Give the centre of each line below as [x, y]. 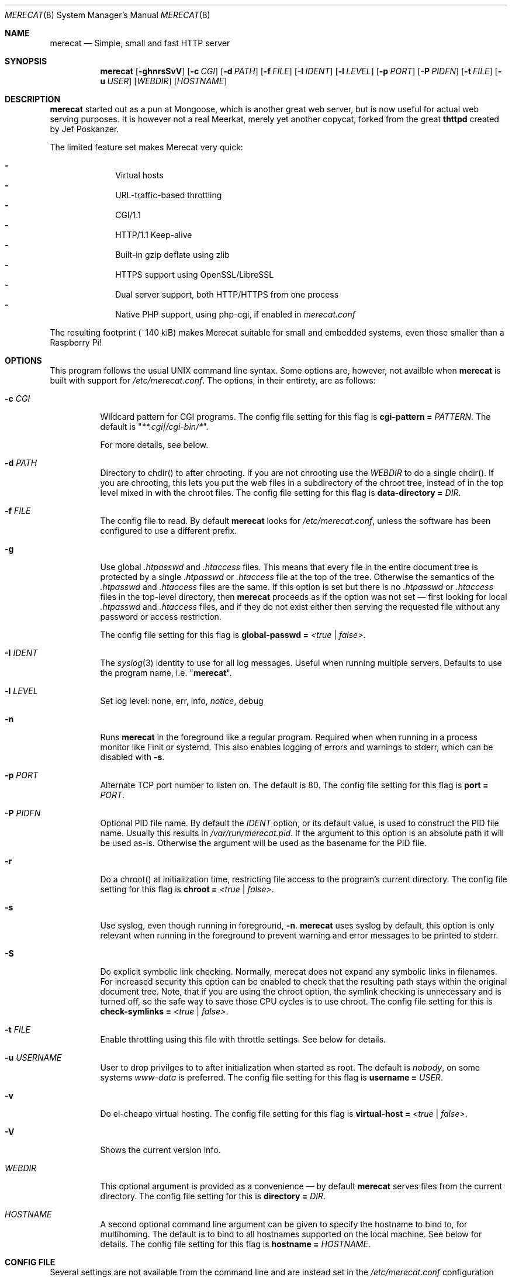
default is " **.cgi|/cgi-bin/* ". [154, 427]
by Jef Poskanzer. [84, 129]
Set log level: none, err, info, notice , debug [182, 701]
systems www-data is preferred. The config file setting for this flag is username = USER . [271, 1077]
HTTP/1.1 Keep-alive [154, 235]
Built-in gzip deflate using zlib [172, 255]
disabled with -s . [132, 757]
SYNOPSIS [26, 61]
